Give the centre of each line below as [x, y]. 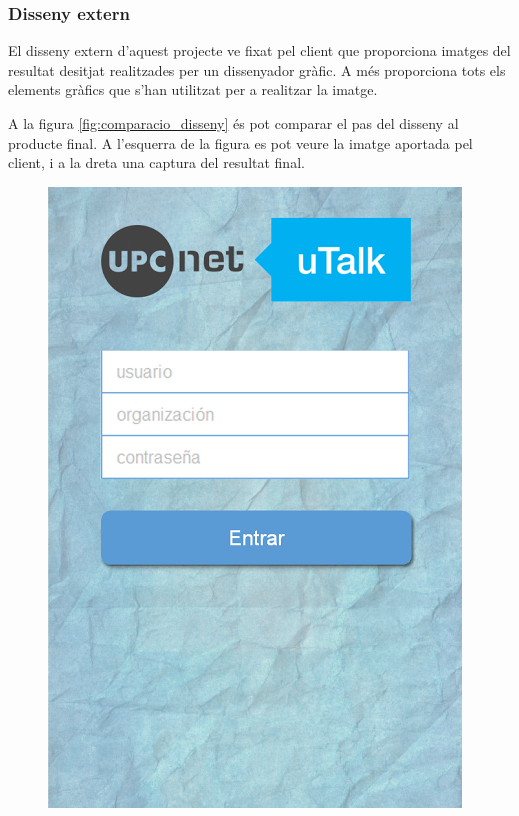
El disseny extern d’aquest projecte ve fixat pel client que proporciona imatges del [259, 50]
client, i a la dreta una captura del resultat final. [156, 162]
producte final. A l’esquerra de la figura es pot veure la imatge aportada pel [240, 142]
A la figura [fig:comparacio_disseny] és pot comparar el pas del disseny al [233, 123]
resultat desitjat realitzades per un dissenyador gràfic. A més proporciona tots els [257, 69]
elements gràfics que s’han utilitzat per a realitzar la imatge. [193, 89]
